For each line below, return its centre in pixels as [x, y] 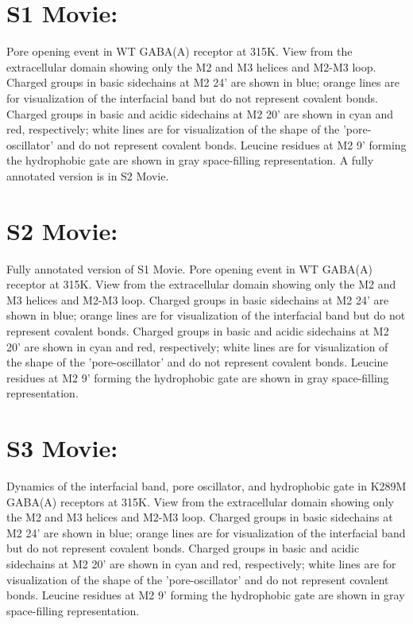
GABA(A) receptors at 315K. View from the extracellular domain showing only [200, 501]
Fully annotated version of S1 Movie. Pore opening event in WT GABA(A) [189, 268]
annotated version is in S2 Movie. [88, 175]
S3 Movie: [62, 448]
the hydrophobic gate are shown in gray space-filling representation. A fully [190, 160]
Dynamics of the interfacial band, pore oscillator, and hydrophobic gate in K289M [206, 486]
